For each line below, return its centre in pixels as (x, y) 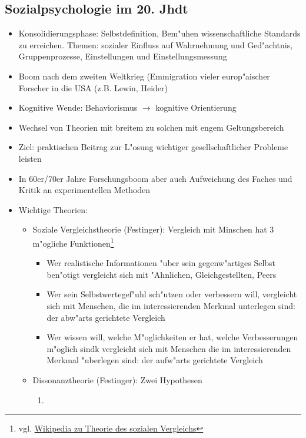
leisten (30, 158)
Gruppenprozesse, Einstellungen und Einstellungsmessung (123, 56)
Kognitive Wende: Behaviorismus (78, 107)
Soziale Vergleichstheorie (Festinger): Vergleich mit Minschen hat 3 (153, 229)
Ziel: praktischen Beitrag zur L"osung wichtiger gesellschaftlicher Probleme (153, 147)
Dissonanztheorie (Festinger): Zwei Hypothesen (117, 379)
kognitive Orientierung (196, 107)
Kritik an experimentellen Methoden (84, 190)
